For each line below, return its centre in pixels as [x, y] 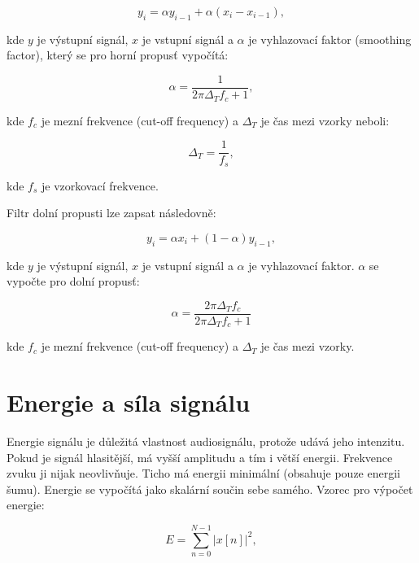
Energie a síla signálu [129, 402]
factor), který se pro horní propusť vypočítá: [118, 55]
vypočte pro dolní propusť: [73, 281]
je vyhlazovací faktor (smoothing [330, 39]
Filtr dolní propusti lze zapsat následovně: [111, 213]
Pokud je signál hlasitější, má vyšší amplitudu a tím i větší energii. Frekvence [200, 457]
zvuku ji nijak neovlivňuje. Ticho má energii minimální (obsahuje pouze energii [203, 473]
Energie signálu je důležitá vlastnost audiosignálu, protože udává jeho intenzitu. [206, 441]
